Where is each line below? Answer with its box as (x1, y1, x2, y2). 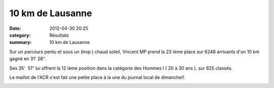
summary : (9, 39, 32, 46)
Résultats (49, 32, 69, 38)
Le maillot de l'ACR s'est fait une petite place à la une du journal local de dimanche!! (9, 74, 185, 80)
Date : (9, 25, 21, 31)
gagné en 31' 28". (9, 56, 46, 62)
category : (9, 32, 31, 38)
